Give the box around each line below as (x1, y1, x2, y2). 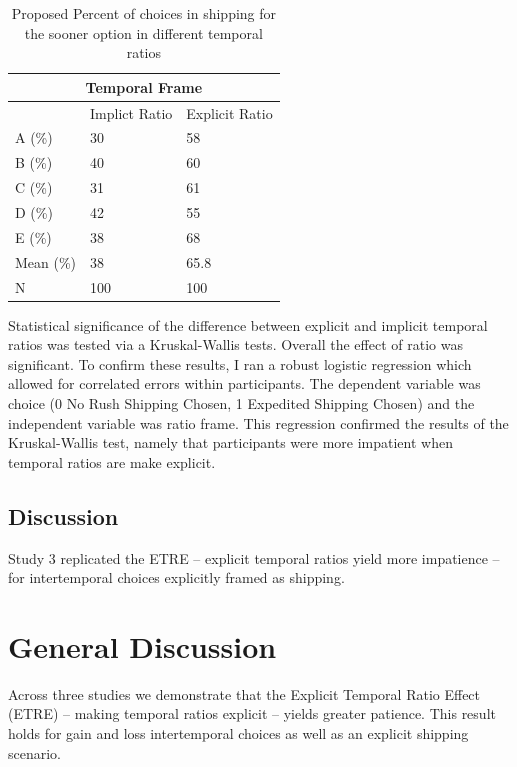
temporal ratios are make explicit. (8, 451, 216, 472)
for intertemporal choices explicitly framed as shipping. (8, 567, 345, 588)
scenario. (8, 742, 62, 763)
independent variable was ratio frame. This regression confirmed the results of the (8, 412, 509, 433)
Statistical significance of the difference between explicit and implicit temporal (8, 314, 488, 335)
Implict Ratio (90, 102, 173, 123)
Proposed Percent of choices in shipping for (11, 3, 277, 23)
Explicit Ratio (186, 102, 273, 123)
